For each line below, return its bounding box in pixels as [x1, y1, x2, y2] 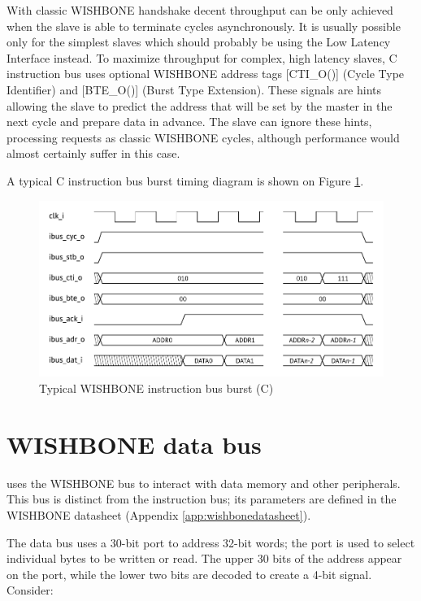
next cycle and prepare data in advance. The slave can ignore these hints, [7, 113, 372, 130]
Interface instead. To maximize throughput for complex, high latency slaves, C [7, 49, 397, 66]
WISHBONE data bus [7, 427, 262, 460]
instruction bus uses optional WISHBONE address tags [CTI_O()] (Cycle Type [7, 65, 405, 82]
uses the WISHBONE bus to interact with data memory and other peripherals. [7, 474, 401, 491]
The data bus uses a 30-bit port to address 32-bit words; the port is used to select [7, 533, 415, 551]
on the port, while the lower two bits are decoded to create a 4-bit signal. [7, 565, 372, 582]
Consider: [7, 581, 54, 599]
